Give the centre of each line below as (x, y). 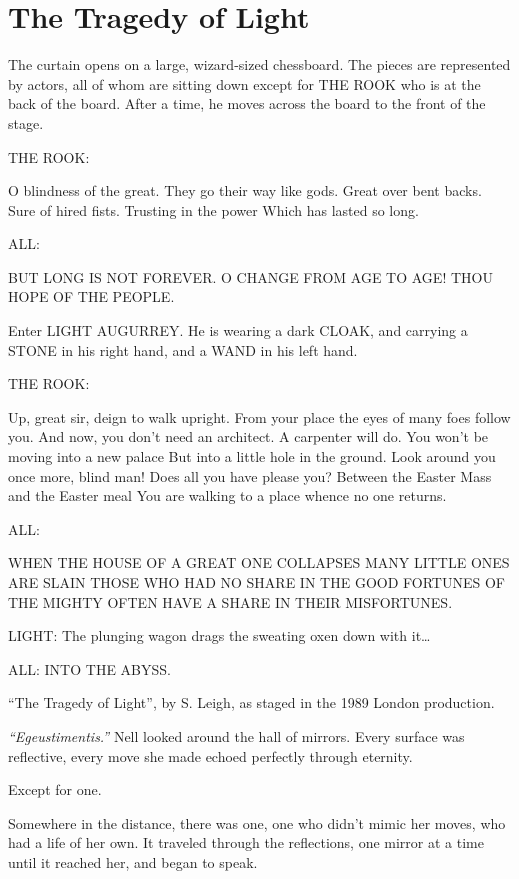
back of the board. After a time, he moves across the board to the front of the (247, 103)
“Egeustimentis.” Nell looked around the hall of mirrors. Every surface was (236, 735)
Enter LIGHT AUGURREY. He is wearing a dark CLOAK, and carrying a (238, 330)
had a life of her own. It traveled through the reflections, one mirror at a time (246, 842)
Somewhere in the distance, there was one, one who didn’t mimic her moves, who (257, 822)
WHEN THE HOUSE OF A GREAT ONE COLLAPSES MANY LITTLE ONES (259, 562)
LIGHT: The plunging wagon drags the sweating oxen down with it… (219, 635)
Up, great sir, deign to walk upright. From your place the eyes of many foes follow (259, 416)
